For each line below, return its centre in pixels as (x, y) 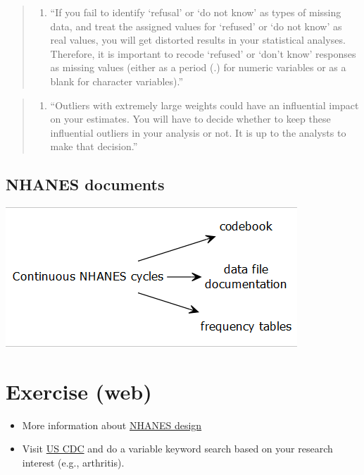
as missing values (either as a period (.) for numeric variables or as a (198, 67)
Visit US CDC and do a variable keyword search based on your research (177, 449)
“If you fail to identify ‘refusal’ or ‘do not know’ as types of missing (196, 12)
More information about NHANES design (112, 425)
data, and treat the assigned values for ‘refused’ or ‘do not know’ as (196, 26)
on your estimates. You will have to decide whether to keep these (190, 119)
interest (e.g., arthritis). (73, 463)
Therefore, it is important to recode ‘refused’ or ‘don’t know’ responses (203, 53)
